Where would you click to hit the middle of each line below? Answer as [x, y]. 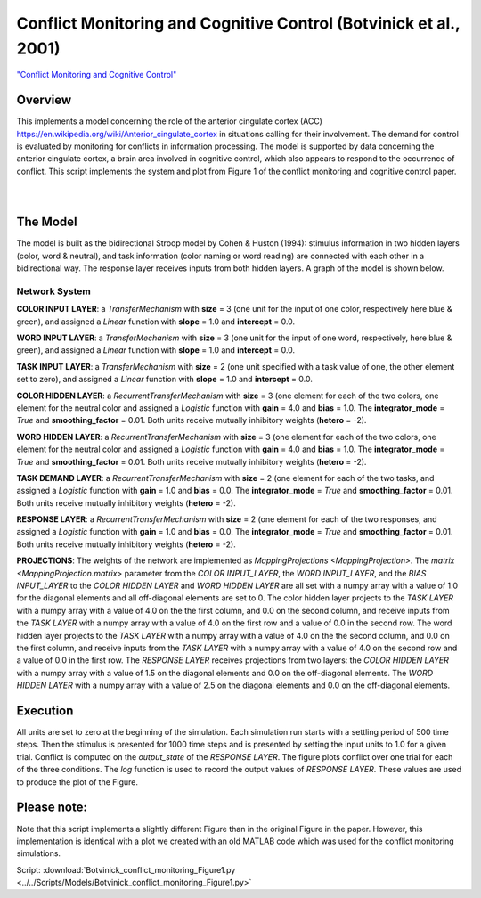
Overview [44, 100]
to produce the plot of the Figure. [77, 782]
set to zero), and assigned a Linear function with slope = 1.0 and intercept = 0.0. [165, 380]
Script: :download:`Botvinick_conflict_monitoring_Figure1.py [126, 869]
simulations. [39, 853]
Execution [45, 710]
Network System [53, 291]
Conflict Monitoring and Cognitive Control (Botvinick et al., [238, 23]
